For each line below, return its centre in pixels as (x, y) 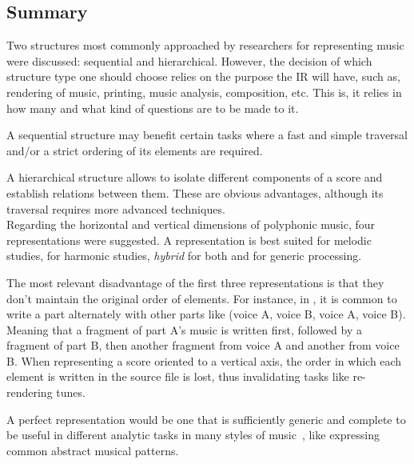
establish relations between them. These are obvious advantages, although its (195, 192)
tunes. (71, 392)
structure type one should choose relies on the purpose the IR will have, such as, (203, 76)
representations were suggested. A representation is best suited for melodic (189, 240)
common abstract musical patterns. (93, 450)
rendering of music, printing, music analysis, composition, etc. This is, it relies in (204, 92)
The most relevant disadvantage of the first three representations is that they (195, 282)
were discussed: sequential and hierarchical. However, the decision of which (189, 60)
